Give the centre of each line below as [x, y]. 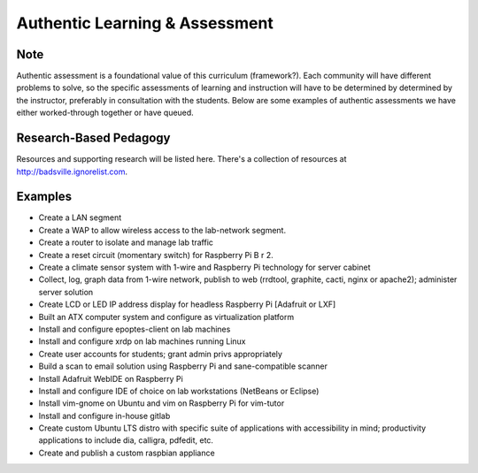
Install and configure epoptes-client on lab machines [135, 329]
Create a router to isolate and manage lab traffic [126, 242]
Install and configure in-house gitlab [104, 416]
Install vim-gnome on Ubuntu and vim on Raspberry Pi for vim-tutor [162, 403]
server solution [66, 292]
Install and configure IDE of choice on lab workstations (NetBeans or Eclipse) [179, 391]
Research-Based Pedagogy [94, 138]
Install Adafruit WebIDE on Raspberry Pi [111, 378]
